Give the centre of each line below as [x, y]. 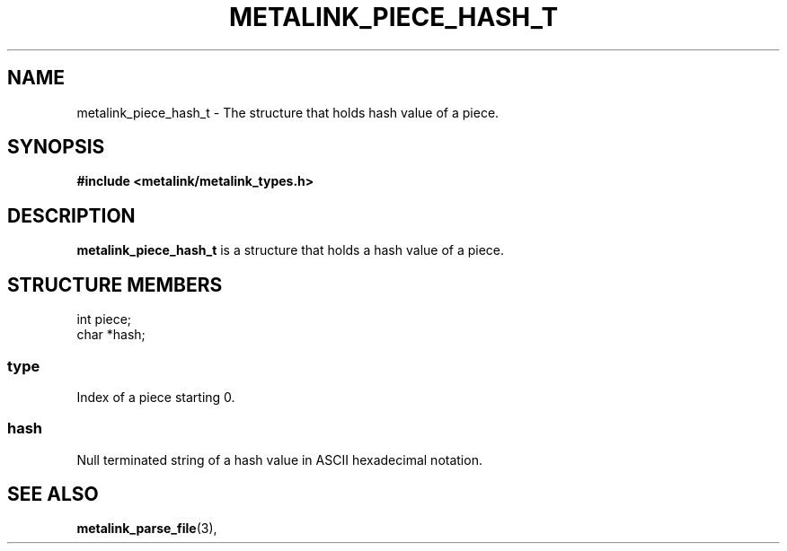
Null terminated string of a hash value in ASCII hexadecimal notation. [279, 459]
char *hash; [111, 335]
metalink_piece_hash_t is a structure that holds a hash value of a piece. [291, 250]
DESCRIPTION [71, 215]
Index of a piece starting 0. [156, 397]
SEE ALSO [53, 494]
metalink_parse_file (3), [147, 529]
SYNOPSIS [56, 147]
